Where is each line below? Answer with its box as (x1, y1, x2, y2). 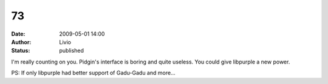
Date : (11, 30, 26, 37)
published (59, 47, 84, 54)
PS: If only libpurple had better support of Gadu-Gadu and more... (11, 69, 176, 77)
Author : (11, 38, 32, 45)
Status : (11, 47, 30, 54)
